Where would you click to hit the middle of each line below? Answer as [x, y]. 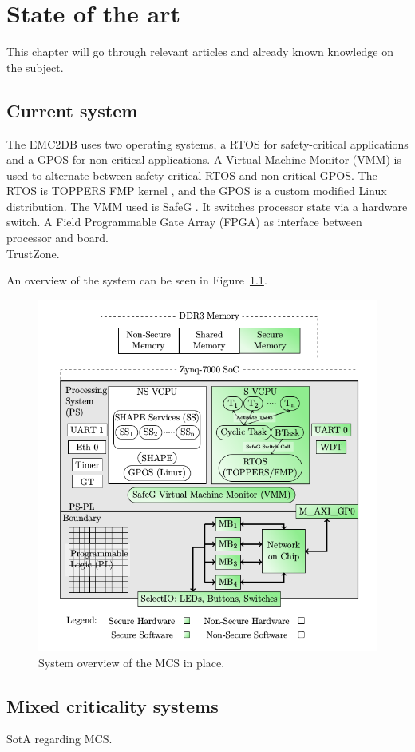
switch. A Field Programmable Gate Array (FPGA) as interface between [184, 222]
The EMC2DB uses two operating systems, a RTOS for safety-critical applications [207, 143]
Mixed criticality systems [113, 705]
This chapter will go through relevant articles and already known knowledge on [200, 52]
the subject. [35, 67]
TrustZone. [33, 253]
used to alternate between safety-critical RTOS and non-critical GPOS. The [192, 175]
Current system [72, 110]
